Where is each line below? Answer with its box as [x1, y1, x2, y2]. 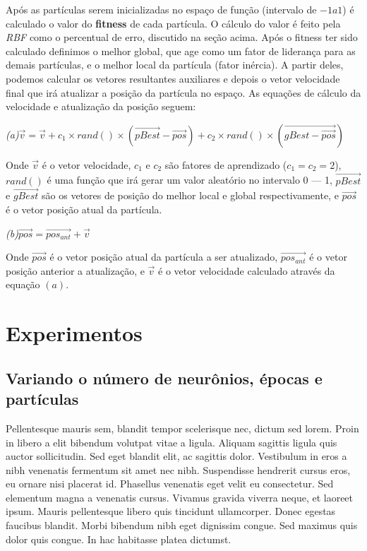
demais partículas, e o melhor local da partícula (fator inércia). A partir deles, [6, 57, 344, 72]
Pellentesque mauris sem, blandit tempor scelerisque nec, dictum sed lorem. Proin [6, 420, 359, 435]
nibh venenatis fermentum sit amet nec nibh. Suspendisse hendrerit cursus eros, [6, 462, 351, 477]
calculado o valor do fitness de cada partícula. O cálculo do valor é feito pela [6, 16, 341, 30]
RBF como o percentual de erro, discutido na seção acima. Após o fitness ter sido [6, 30, 358, 45]
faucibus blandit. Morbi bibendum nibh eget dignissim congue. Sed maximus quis [6, 518, 358, 533]
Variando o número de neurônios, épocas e [6, 367, 323, 389]
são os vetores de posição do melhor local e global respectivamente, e [42, 188, 339, 203]
